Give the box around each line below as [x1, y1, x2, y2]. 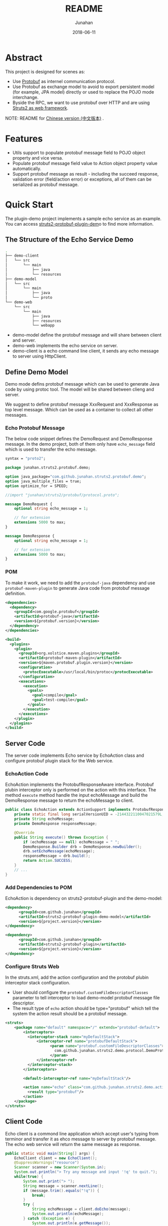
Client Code [5, 1117, 43, 1126]
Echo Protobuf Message [5, 424, 65, 431]
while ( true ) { [14, 1174, 43, 1179]
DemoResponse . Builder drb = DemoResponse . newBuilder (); [23, 844, 142, 849]
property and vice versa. [12, 155, 63, 161]
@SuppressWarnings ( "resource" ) [14, 1160, 79, 1165]
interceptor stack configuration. [5, 979, 70, 985]
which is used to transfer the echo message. [5, 446, 97, 453]
